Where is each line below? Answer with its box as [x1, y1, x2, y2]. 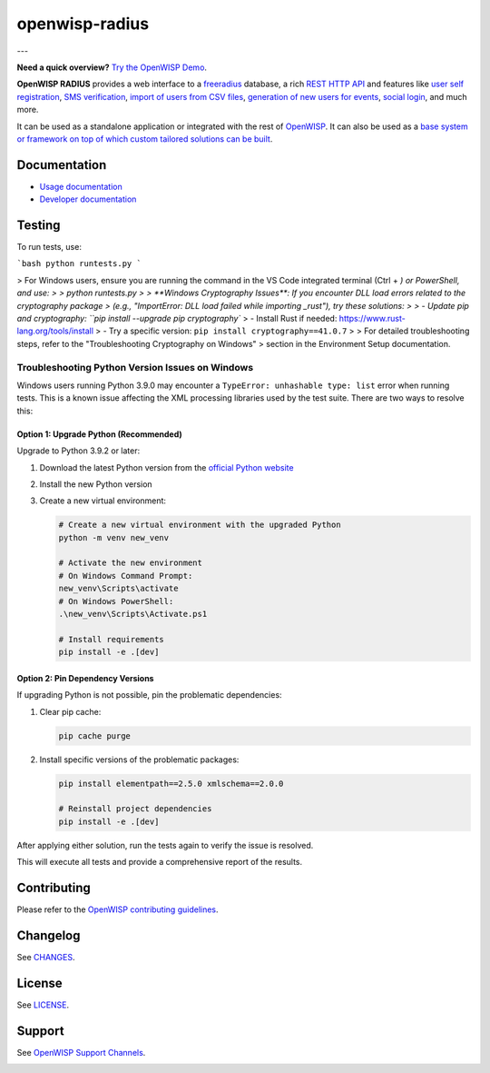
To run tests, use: [16, 242, 82, 253]
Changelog [16, 928, 81, 943]
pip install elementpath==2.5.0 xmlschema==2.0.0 [58, 778, 284, 789]
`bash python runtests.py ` [16, 259, 142, 269]
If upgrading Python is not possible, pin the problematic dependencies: [16, 690, 282, 700]
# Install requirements [58, 634, 165, 644]
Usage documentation [39, 181, 122, 192]
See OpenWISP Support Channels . [16, 1047, 146, 1058]
